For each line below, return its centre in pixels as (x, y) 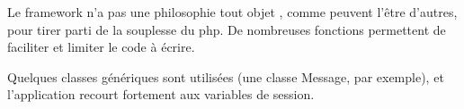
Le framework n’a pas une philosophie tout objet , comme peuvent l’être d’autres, (232, 12)
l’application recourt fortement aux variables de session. (161, 94)
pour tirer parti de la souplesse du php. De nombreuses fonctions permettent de (227, 29)
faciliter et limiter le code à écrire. (101, 47)
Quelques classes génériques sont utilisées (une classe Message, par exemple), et (226, 76)
